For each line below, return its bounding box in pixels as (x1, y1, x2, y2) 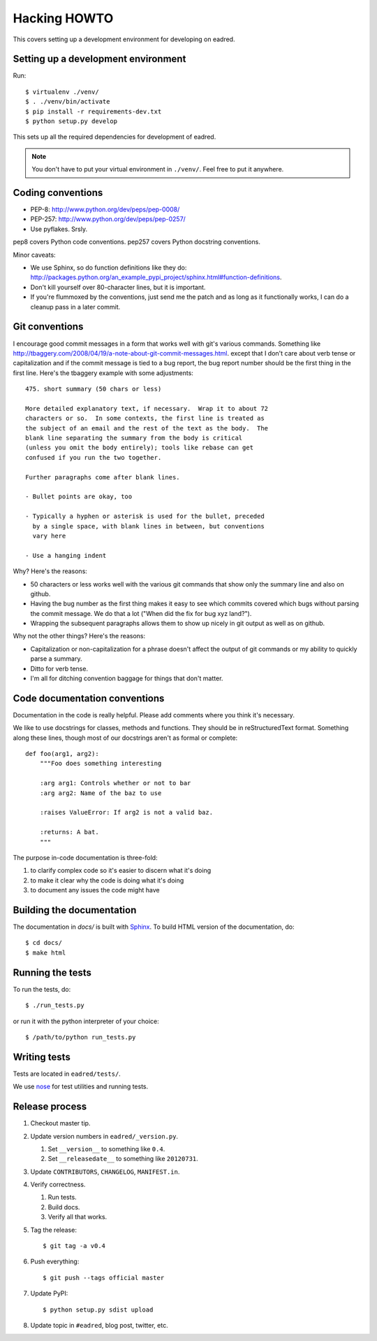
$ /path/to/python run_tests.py (25, 1033, 136, 1041)
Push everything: (30, 1257, 80, 1266)
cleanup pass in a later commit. (30, 302, 121, 311)
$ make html (25, 948, 66, 957)
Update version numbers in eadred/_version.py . (30, 1132, 178, 1140)
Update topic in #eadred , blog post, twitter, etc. (30, 1321, 168, 1329)
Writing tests (13, 1051, 71, 1063)
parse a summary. (30, 654, 82, 663)
